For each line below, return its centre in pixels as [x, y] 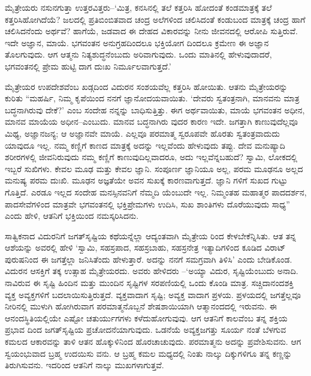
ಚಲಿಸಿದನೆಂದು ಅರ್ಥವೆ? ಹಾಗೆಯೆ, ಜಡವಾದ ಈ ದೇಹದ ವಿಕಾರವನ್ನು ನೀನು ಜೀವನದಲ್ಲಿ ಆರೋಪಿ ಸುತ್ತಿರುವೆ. [151, 31]
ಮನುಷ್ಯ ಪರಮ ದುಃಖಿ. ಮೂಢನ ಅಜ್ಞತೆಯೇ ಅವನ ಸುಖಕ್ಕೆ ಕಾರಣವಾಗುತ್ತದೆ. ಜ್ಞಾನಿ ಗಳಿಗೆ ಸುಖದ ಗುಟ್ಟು [146, 180]
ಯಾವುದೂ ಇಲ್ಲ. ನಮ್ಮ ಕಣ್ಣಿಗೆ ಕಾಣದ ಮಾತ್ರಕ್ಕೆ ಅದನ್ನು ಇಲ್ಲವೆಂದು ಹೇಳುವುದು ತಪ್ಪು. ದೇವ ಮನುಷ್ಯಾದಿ [145, 145]
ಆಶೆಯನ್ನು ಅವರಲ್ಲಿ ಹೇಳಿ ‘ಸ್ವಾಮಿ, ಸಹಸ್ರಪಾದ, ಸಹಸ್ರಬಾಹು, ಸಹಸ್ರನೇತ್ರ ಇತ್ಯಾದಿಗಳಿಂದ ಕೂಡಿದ [133, 247]
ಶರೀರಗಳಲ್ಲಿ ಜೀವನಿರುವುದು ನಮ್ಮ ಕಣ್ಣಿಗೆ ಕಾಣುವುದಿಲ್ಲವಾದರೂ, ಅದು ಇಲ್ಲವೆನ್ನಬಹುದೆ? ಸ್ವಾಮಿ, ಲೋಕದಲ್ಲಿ [151, 157]
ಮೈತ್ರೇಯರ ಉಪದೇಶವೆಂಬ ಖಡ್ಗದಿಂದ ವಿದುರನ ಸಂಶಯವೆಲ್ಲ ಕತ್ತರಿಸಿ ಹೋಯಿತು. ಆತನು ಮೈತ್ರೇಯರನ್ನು [146, 86]
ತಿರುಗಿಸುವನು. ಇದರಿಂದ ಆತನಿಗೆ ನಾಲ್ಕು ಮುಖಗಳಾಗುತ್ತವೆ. [84, 365]
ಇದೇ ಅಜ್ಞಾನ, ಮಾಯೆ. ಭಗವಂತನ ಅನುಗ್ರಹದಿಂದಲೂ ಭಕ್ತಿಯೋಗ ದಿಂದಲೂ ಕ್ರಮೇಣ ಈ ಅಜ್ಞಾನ [137, 42]
